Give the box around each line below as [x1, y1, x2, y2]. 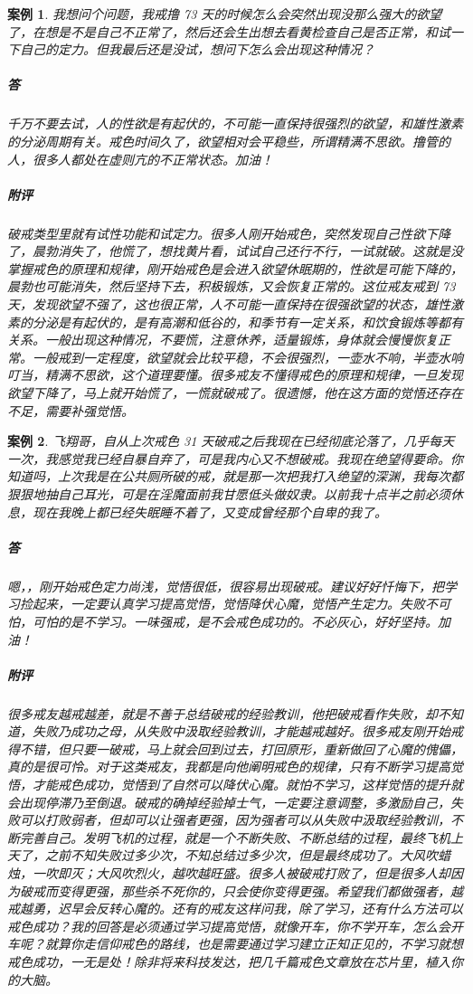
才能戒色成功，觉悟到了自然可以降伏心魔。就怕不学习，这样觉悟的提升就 [32, 775, 463, 794]
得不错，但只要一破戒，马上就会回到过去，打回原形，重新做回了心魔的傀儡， [7, 739, 463, 758]
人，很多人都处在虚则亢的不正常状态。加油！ [7, 149, 273, 168]
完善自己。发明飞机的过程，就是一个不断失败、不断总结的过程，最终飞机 [19, 828, 450, 847]
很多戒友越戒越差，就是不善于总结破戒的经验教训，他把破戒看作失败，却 [7, 704, 438, 723]
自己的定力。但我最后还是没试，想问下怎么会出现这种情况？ [19, 40, 374, 59]
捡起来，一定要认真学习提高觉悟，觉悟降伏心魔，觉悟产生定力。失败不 [19, 594, 438, 613]
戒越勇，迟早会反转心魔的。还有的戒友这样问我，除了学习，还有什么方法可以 [7, 899, 463, 918]
